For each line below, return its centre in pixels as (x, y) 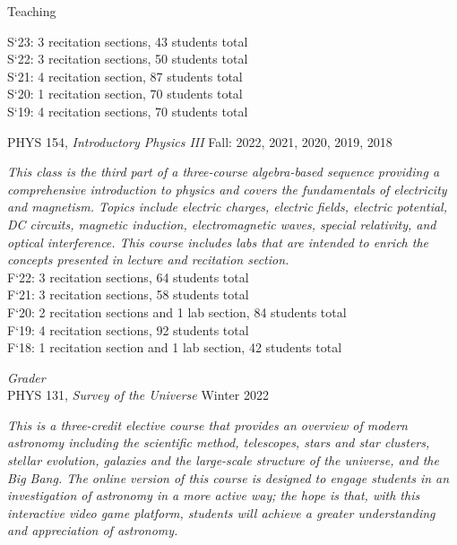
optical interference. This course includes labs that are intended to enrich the (218, 242)
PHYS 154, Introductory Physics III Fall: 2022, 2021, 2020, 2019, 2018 (200, 141)
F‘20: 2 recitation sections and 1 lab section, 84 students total (177, 311)
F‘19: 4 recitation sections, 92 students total (128, 329)
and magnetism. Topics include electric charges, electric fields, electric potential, (227, 207)
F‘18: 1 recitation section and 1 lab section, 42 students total (175, 347)
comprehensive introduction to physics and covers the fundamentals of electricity (227, 189)
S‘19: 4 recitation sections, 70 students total (128, 111)
